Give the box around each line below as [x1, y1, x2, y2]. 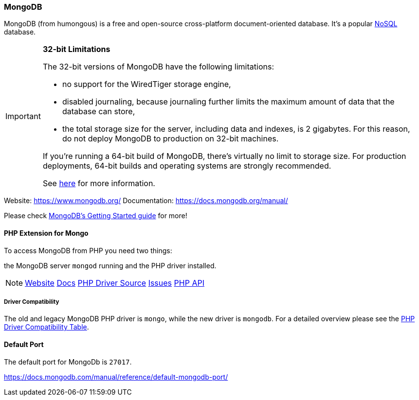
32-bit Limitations [42, 44, 110, 54]
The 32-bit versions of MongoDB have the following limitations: [42, 62, 274, 72]
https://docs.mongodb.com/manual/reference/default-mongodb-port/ [4, 372, 228, 381]
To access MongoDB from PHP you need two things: [4, 246, 172, 255]
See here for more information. [42, 178, 155, 189]
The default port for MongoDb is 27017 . [4, 357, 132, 366]
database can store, [62, 106, 135, 117]
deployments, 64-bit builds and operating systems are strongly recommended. [42, 161, 331, 171]
